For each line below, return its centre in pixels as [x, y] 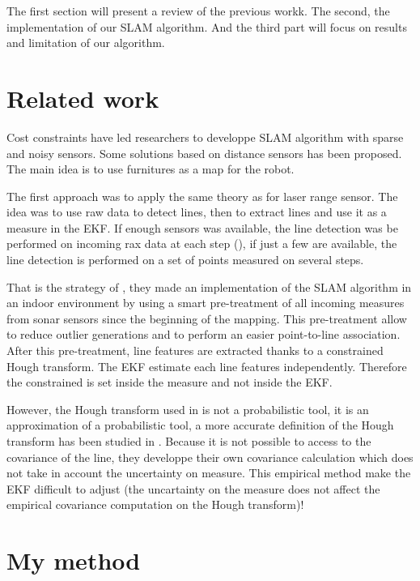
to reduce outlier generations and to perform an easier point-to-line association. [204, 334]
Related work [83, 98]
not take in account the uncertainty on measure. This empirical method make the [209, 473]
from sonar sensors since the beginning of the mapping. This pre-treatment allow [207, 318]
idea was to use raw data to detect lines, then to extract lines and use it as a [197, 212]
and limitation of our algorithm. [86, 43]
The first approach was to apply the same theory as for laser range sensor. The [202, 196]
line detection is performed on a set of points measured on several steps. [185, 260]
